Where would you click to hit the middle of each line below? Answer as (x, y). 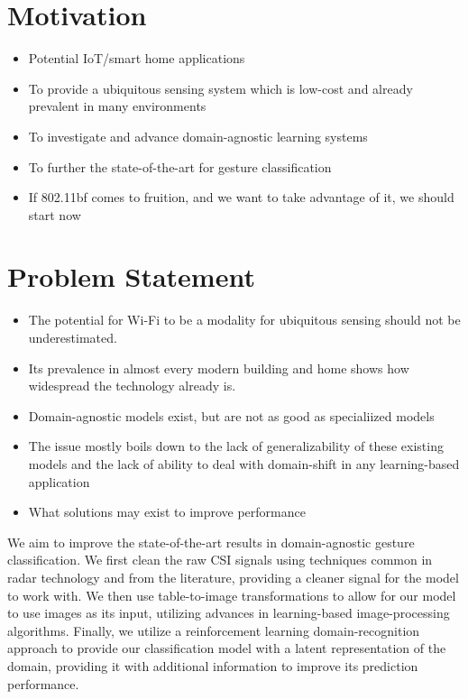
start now (55, 214)
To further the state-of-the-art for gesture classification (180, 166)
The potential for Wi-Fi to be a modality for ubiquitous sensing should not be (244, 320)
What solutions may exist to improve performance (167, 512)
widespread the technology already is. (132, 386)
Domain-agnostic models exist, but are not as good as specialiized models (231, 415)
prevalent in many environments (117, 106)
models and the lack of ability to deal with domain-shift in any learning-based (244, 463)
